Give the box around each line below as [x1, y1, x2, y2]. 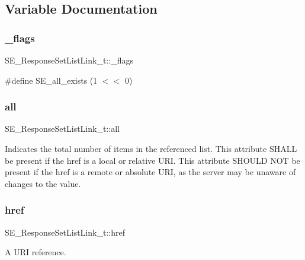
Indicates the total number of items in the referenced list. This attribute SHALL [5, 142, 297, 154]
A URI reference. [5, 246, 66, 258]
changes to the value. [5, 177, 81, 189]
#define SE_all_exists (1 [5, 74, 98, 86]
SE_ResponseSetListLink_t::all [5, 122, 120, 135]
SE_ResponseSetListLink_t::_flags [5, 54, 133, 66]
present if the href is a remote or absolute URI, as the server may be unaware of [5, 166, 296, 178]
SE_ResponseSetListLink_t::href [5, 226, 125, 238]
